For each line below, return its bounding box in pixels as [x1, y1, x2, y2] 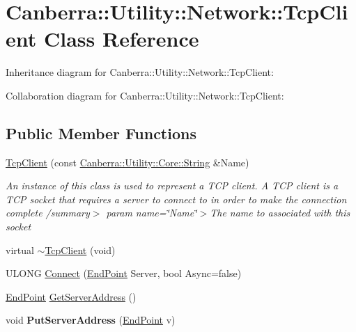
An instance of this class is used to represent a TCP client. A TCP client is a [6, 178, 339, 193]
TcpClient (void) [45, 242, 116, 257]
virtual [6, 242, 34, 257]
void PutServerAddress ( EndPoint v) [6, 313, 176, 327]
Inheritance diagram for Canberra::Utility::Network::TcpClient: [6, 65, 274, 79]
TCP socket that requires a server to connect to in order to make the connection [6, 191, 347, 206]
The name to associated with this [210, 205, 350, 220]
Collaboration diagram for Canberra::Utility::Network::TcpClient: [6, 88, 284, 102]
